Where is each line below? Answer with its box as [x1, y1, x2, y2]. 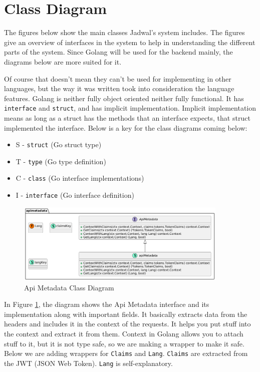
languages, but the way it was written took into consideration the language [4, 83, 234, 94]
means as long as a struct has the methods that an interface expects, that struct [4, 112, 250, 123]
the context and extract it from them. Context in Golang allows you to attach [4, 328, 243, 339]
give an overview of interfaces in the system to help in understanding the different [4, 37, 255, 47]
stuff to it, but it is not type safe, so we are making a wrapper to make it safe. [4, 338, 244, 348]
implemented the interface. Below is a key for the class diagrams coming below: [4, 122, 247, 133]
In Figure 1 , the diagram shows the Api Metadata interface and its [4, 299, 209, 309]
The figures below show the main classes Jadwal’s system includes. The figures [4, 27, 245, 38]
